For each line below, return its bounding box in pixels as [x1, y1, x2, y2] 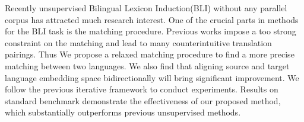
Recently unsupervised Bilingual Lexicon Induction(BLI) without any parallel [5, 2, 287, 14]
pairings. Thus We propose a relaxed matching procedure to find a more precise [5, 48, 294, 60]
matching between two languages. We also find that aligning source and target [5, 59, 290, 72]
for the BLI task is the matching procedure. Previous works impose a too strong [5, 25, 296, 37]
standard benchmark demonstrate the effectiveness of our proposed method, [5, 94, 281, 107]
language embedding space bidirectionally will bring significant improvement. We [5, 71, 299, 84]
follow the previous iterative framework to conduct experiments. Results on [5, 83, 278, 95]
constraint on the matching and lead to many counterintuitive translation [5, 36, 272, 49]
